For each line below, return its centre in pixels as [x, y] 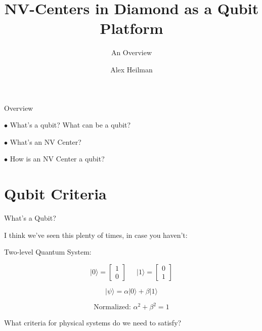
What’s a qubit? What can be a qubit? [70, 125]
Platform [132, 28]
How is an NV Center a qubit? [57, 159]
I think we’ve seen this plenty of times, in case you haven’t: [96, 235]
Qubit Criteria [55, 194]
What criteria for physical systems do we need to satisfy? [93, 323]
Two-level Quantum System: [48, 252]
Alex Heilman [132, 69]
